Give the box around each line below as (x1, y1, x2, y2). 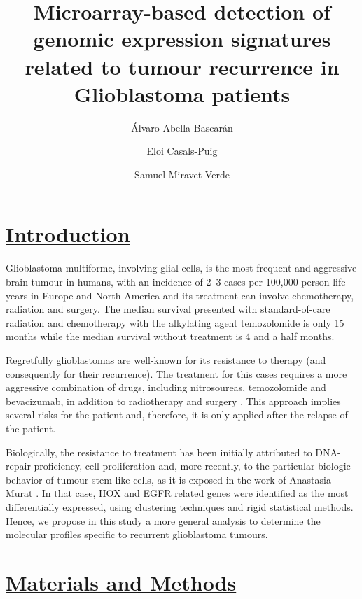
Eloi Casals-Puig (146, 143, 218, 158)
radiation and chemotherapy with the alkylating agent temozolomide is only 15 (6, 315, 344, 330)
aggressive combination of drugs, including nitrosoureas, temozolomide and (6, 380, 326, 395)
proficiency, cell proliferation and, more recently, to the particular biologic (34, 458, 351, 473)
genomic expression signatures (33, 24, 331, 53)
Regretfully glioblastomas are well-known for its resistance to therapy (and (6, 352, 326, 367)
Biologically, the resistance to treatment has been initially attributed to (6, 444, 312, 459)
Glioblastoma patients (74, 79, 291, 108)
